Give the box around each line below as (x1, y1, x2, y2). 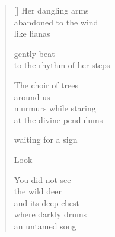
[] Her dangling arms (14, 4, 89, 16)
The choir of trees (14, 78, 79, 91)
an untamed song (14, 219, 76, 232)
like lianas (14, 27, 50, 40)
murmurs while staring (14, 102, 96, 114)
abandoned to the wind (14, 15, 98, 28)
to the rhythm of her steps (14, 59, 110, 71)
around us (14, 90, 50, 103)
